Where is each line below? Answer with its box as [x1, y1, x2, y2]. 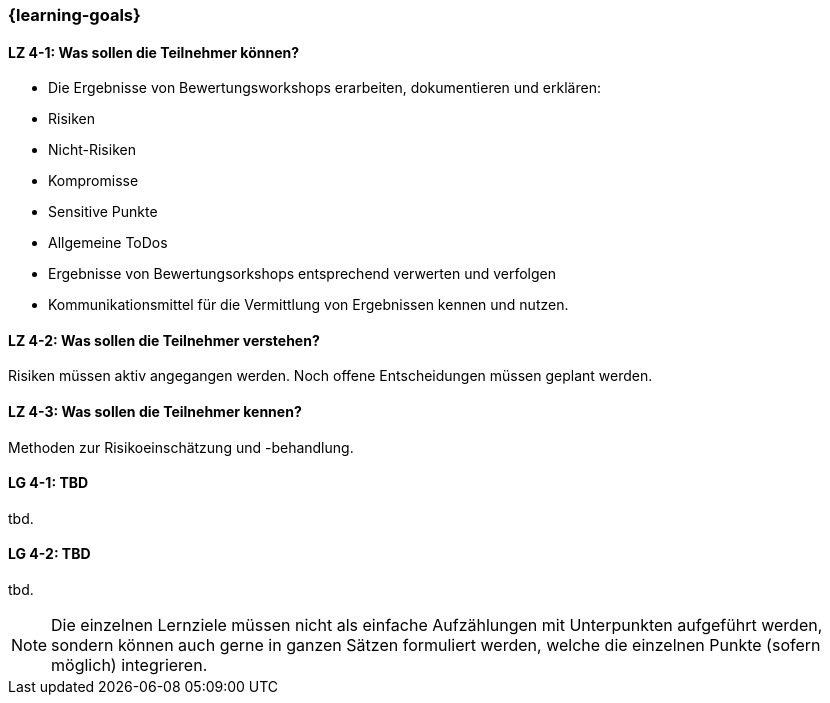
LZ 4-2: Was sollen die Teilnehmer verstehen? [8, 331, 320, 349]
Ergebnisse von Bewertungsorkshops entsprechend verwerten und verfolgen [48, 265, 557, 283]
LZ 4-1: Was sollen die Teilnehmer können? [8, 43, 300, 61]
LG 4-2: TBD [8, 545, 91, 563]
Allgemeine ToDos [48, 234, 168, 252]
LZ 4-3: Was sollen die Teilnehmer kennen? [8, 403, 302, 421]
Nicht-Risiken [48, 141, 136, 159]
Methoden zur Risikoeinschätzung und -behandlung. [8, 438, 354, 456]
